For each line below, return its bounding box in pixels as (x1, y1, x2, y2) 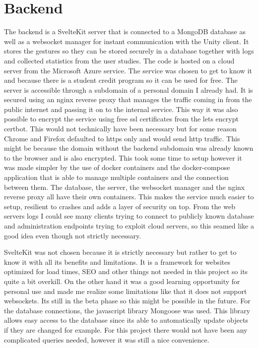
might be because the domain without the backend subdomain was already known (4, 143, 254, 153)
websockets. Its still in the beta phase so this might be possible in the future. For (4, 295, 251, 306)
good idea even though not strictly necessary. (4, 230, 141, 240)
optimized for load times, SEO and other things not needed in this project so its (4, 266, 248, 277)
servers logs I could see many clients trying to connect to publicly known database (4, 211, 254, 221)
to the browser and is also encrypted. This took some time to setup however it (4, 152, 242, 163)
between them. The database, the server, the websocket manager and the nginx (4, 181, 245, 192)
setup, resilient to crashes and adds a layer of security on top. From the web (4, 201, 235, 211)
